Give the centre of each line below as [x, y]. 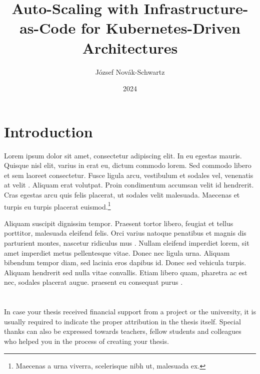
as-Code [48, 28]
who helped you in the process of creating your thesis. [86, 341]
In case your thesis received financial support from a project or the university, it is [130, 312]
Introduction [48, 131]
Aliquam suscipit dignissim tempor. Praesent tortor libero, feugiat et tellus [119, 223]
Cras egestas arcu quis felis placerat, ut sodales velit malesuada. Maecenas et [122, 195]
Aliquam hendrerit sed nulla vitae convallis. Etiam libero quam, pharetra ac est [126, 272]
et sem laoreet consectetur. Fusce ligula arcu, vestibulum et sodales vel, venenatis [129, 175]
